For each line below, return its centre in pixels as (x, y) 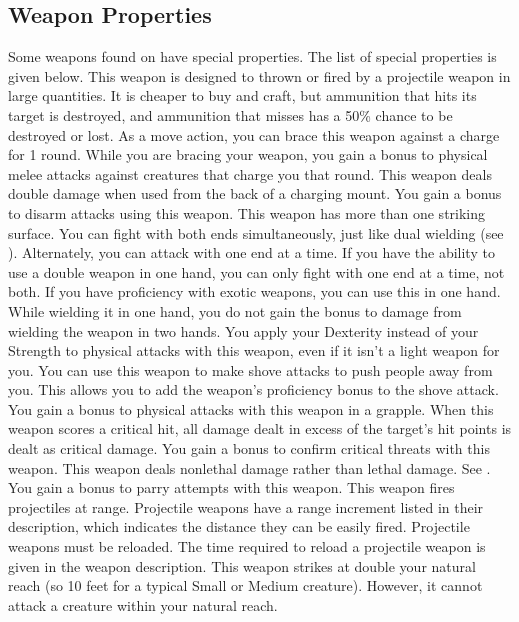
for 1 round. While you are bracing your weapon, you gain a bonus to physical (248, 154)
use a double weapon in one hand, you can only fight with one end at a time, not (256, 271)
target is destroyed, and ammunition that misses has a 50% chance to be (230, 114)
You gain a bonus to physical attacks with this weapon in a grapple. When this (251, 408)
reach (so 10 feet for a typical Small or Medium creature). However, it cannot (245, 585)
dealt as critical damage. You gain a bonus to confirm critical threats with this (249, 448)
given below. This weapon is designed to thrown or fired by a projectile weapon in (259, 75)
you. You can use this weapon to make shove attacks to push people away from (250, 369)
